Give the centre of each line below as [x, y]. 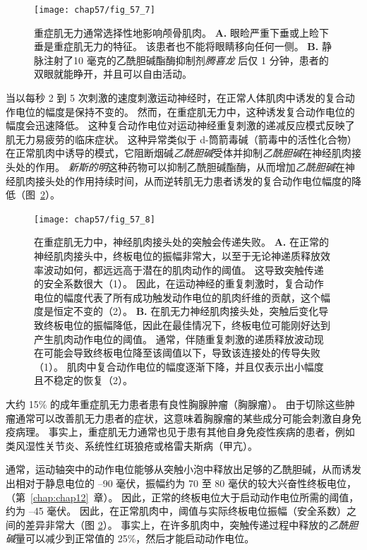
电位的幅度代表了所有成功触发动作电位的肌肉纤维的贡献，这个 [177, 297]
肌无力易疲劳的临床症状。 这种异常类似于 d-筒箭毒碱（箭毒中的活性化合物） [181, 139]
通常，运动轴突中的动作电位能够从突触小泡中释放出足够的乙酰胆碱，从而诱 [179, 469]
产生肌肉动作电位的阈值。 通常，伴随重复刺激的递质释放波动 [174, 339]
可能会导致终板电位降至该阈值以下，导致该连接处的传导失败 [182, 353]
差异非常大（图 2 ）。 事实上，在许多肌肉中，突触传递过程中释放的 [177, 524]
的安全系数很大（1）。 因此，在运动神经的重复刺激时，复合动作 [179, 283]
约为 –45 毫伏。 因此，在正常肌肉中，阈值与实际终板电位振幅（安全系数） [176, 511]
